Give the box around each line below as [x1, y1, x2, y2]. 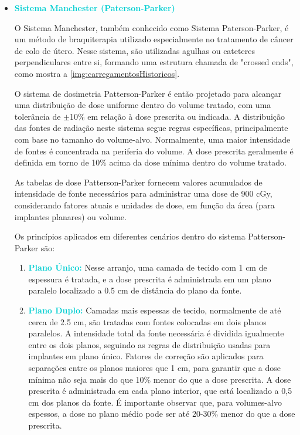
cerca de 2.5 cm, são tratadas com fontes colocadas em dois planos [28, 315, 267, 328]
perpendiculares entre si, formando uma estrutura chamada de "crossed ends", [14, 56, 294, 68]
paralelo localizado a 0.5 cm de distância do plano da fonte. [28, 284, 242, 296]
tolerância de [14, 110, 61, 122]
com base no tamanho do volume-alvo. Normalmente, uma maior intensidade [14, 133, 291, 145]
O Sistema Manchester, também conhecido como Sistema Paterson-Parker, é [14, 21, 289, 33]
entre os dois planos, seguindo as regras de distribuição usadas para [28, 338, 271, 350]
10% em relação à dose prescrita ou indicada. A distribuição [69, 110, 285, 122]
